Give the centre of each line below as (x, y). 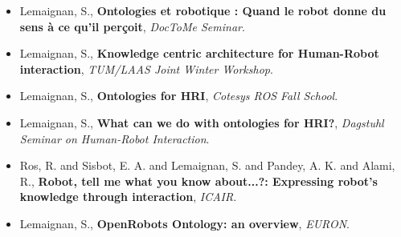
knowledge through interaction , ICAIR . (128, 197)
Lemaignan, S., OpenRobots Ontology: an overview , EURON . (184, 223)
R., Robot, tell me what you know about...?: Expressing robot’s (198, 181)
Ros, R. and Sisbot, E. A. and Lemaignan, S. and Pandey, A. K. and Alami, (207, 165)
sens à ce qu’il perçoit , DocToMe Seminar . (132, 26)
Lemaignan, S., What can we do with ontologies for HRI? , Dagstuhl (202, 122)
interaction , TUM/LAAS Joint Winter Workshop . (146, 68)
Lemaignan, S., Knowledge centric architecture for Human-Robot (199, 53)
